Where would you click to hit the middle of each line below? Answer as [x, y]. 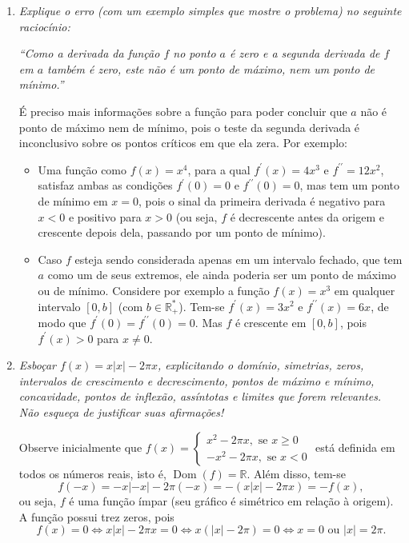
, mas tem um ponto [349, 185]
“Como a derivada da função [89, 53]
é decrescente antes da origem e [307, 216]
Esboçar [37, 365]
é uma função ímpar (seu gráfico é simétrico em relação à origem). [231, 501]
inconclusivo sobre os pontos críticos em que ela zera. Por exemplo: [183, 143]
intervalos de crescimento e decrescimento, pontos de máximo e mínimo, [196, 380]
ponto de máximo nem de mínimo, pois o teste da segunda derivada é [189, 127]
